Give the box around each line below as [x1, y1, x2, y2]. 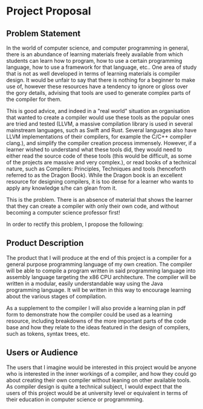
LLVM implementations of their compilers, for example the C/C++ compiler [6, 133, 192, 140]
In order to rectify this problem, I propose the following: [6, 221, 144, 228]
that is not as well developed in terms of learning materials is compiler [6, 70, 181, 77]
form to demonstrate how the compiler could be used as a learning [6, 311, 173, 318]
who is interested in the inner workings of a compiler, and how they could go [6, 370, 197, 377]
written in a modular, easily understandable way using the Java [6, 280, 163, 287]
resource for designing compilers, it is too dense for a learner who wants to [6, 178, 194, 185]
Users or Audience [6, 347, 79, 358]
